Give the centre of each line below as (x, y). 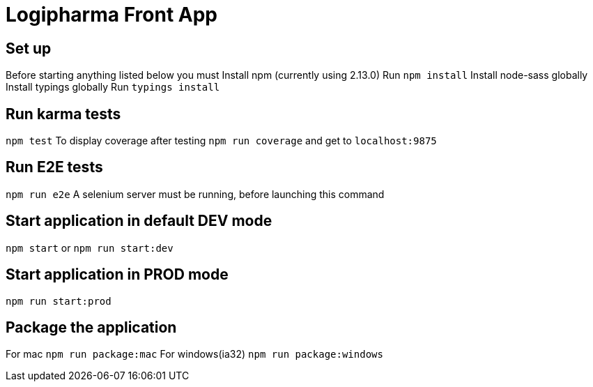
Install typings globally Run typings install (113, 87)
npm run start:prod (59, 301)
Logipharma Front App (111, 15)
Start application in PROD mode (117, 275)
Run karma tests (63, 114)
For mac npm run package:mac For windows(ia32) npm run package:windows (194, 354)
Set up (29, 48)
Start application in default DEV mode (139, 221)
